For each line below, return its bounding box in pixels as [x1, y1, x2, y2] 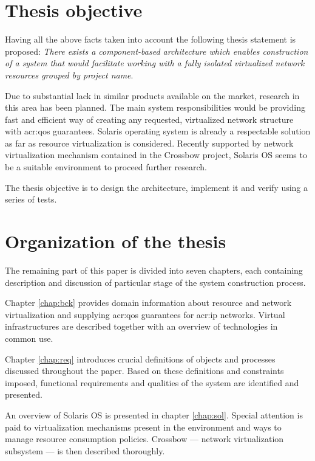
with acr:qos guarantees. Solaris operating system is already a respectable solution [5, 125, 311, 137]
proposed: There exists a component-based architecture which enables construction [5, 44, 308, 57]
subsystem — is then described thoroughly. [5, 444, 165, 457]
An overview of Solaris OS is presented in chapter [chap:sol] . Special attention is [5, 408, 303, 421]
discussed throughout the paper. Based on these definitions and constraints [5, 364, 284, 377]
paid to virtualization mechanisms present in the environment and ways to [5, 420, 282, 433]
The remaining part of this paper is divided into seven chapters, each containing [5, 263, 303, 276]
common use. [5, 331, 53, 344]
